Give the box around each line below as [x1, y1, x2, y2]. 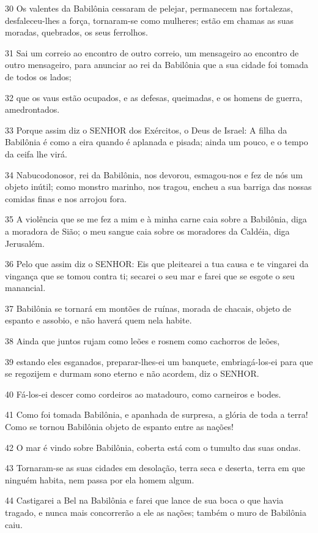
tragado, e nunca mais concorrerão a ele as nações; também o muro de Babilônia [5, 506, 306, 518]
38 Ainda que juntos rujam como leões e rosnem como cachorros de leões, [5, 335, 280, 347]
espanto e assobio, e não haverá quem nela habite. [5, 314, 192, 327]
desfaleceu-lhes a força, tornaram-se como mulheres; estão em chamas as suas [5, 13, 294, 26]
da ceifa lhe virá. [5, 147, 67, 160]
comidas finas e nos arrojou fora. [5, 192, 127, 205]
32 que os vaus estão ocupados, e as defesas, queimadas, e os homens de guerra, [5, 91, 303, 104]
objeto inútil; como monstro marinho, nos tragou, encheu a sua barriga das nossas [5, 180, 312, 193]
